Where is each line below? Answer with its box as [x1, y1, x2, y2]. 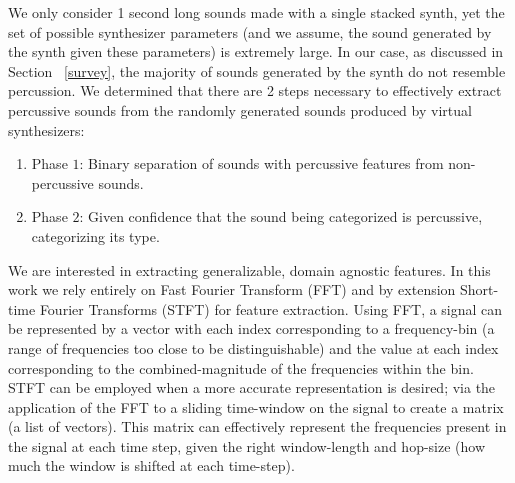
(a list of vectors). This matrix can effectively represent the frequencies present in [8, 416, 507, 437]
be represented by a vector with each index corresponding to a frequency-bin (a [8, 318, 495, 339]
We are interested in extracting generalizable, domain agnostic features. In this [8, 259, 491, 280]
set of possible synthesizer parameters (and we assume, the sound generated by [8, 21, 492, 42]
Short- [460, 279, 499, 300]
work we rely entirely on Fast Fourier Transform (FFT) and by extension [8, 279, 456, 300]
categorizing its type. [31, 225, 160, 246]
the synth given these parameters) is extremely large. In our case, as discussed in [8, 41, 504, 62]
